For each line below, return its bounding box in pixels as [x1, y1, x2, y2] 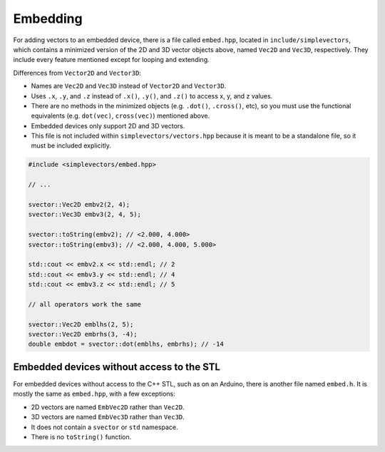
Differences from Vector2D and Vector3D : [13, 68, 142, 77]
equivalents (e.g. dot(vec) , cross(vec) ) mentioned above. [31, 111, 210, 120]
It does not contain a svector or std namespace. [31, 423, 178, 431]
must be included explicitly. [31, 141, 112, 150]
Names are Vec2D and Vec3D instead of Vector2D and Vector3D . [31, 82, 227, 91]
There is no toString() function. [31, 432, 132, 441]
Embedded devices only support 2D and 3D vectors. [31, 121, 185, 130]
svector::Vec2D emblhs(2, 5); [28, 320, 134, 328]
